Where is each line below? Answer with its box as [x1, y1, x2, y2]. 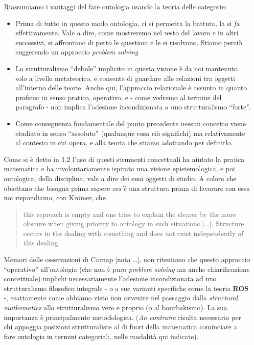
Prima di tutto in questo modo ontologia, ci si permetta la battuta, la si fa [15, 18, 240, 28]
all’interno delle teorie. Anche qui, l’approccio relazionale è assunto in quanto [15, 82, 247, 93]
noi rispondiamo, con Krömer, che [4, 192, 106, 203]
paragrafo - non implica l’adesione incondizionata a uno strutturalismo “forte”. [15, 102, 251, 112]
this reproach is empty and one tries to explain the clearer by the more [23, 209, 236, 219]
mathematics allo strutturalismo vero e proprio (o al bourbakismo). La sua [4, 302, 228, 313]
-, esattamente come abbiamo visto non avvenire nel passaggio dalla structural [4, 292, 238, 303]
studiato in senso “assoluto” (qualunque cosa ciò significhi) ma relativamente [15, 128, 245, 138]
